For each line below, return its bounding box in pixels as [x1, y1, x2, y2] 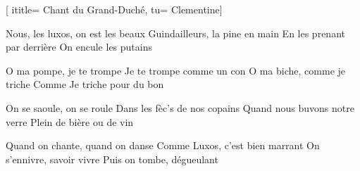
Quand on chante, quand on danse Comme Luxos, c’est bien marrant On [6, 138, 320, 153]
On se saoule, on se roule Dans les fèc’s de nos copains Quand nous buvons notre [6, 100, 354, 115]
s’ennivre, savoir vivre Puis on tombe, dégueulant [6, 151, 218, 166]
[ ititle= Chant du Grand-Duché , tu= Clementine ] [6, 2, 223, 16]
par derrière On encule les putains [6, 39, 152, 54]
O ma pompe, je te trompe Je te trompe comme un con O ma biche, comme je [6, 63, 346, 77]
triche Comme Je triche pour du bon [6, 77, 164, 91]
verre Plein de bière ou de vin [6, 114, 134, 129]
